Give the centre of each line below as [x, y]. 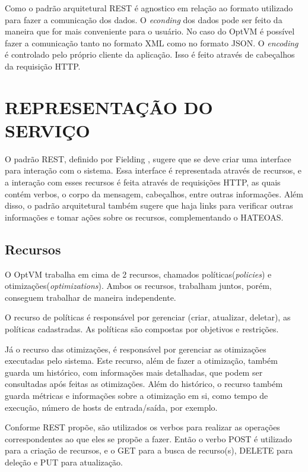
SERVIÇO [47, 130]
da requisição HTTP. [43, 66]
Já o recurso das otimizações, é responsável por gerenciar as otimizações [136, 349]
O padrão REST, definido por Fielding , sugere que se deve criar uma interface [148, 158]
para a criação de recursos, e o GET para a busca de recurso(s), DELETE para [149, 450]
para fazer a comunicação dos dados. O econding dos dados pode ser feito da [144, 19]
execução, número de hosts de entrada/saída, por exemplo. [111, 407]
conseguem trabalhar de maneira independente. [91, 297]
